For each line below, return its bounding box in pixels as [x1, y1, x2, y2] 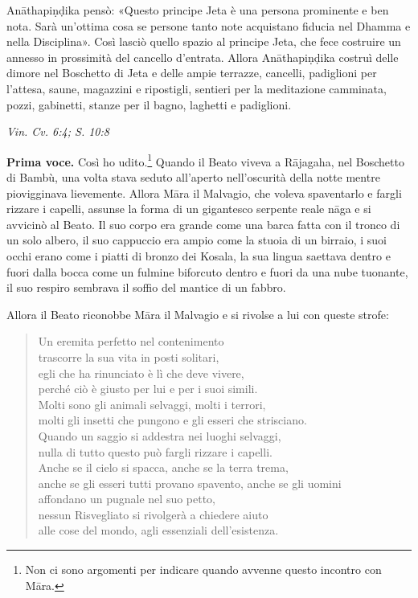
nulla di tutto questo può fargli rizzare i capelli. [38, 443, 273, 460]
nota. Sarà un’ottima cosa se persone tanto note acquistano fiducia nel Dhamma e [6, 17, 411, 34]
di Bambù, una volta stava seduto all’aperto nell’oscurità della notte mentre [6, 169, 380, 185]
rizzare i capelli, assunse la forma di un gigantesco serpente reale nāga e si [6, 200, 371, 217]
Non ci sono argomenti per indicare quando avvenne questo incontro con [25, 561, 382, 578]
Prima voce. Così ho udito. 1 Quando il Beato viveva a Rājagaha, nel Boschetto [6, 150, 404, 170]
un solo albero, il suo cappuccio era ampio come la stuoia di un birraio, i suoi [6, 231, 387, 248]
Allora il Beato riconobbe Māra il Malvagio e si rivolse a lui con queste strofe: [6, 305, 389, 322]
